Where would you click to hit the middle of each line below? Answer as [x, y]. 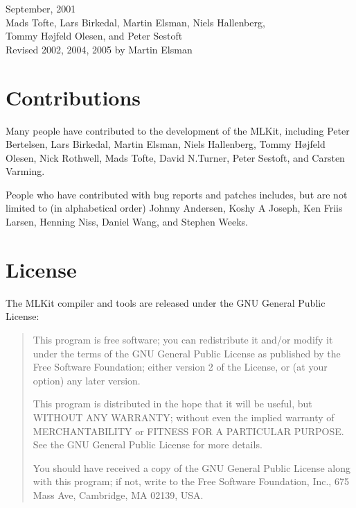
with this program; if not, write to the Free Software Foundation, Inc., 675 [191, 481]
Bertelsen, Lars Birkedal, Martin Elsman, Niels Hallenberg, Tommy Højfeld [166, 144]
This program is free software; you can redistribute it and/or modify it [183, 339]
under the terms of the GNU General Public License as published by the [187, 353]
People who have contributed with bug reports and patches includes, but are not [177, 194]
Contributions [73, 97]
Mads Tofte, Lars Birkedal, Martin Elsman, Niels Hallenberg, [135, 22]
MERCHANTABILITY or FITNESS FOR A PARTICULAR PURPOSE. [188, 431]
